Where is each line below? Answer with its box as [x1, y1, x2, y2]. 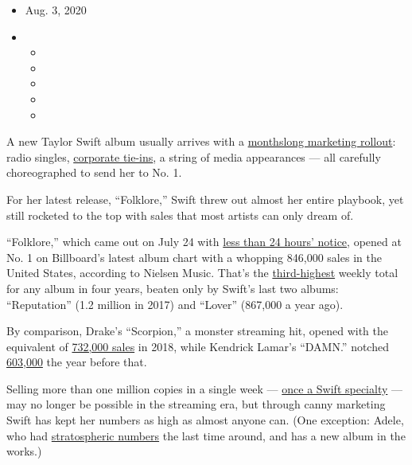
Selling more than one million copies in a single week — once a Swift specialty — [6, 380, 403, 397]
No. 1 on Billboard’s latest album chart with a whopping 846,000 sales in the [6, 248, 382, 265]
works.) [6, 443, 42, 459]
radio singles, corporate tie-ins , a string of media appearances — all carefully [6, 148, 381, 165]
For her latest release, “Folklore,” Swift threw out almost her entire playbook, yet [6, 190, 404, 207]
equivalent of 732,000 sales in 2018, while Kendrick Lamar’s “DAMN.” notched [6, 338, 389, 354]
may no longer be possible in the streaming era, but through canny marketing [6, 396, 386, 412]
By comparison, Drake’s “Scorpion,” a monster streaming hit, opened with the [6, 322, 389, 339]
